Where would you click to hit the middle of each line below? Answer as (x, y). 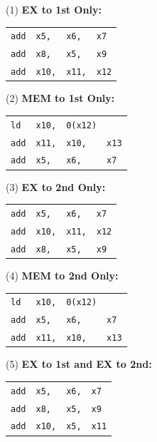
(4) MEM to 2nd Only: (62, 275)
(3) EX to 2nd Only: (56, 186)
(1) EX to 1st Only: (54, 9)
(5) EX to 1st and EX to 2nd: (79, 364)
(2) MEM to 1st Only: (60, 98)
